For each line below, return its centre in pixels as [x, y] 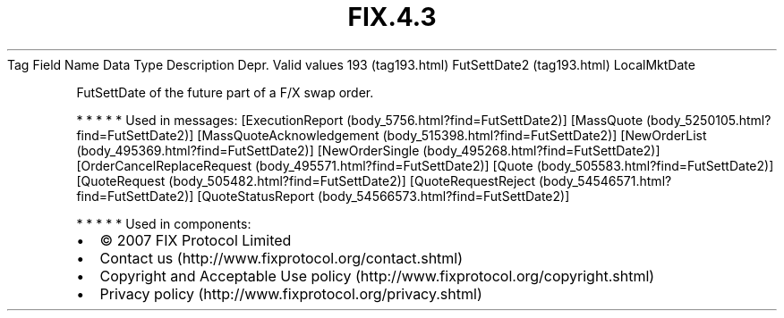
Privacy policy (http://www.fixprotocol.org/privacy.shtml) [291, 293]
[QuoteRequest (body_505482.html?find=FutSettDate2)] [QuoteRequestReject [306, 180]
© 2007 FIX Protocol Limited [196, 240]
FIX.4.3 [392, 17]
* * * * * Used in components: [164, 223]
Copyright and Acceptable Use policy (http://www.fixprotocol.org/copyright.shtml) [377, 276]
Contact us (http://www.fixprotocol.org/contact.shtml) [281, 258]
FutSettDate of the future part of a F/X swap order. [225, 92]
